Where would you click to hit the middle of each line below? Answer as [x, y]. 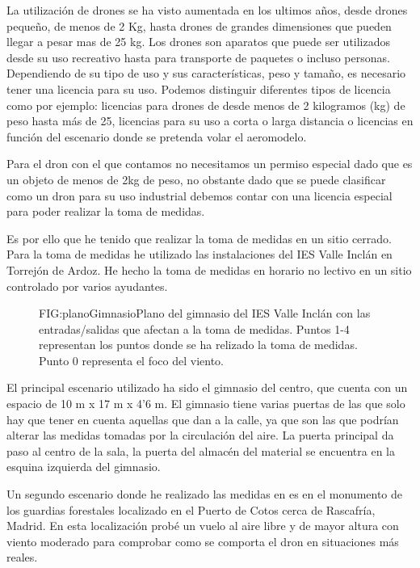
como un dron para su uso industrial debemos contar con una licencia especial [199, 195]
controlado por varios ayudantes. [87, 286]
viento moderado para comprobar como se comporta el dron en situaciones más [203, 541]
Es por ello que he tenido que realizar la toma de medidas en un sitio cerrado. [199, 238]
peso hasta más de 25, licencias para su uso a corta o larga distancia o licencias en [210, 121]
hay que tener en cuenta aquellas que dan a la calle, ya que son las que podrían [203, 419]
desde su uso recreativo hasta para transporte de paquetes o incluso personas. [198, 57]
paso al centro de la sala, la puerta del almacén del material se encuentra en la [201, 450]
